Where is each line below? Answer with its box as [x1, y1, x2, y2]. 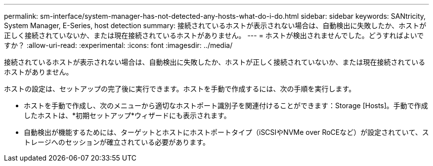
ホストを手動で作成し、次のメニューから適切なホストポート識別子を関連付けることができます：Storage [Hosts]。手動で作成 [24, 101, 428, 110]
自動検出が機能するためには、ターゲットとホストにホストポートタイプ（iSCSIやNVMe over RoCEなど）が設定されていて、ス [24, 128, 429, 136]
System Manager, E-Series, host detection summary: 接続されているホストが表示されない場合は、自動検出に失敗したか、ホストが [4, 21, 427, 30]
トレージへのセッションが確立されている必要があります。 [24, 138, 210, 146]
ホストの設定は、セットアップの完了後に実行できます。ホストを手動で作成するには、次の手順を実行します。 [4, 84, 356, 93]
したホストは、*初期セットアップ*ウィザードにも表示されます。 [24, 111, 231, 120]
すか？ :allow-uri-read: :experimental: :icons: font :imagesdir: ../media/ [4, 41, 233, 49]
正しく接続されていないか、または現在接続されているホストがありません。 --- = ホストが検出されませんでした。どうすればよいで [4, 31, 424, 40]
